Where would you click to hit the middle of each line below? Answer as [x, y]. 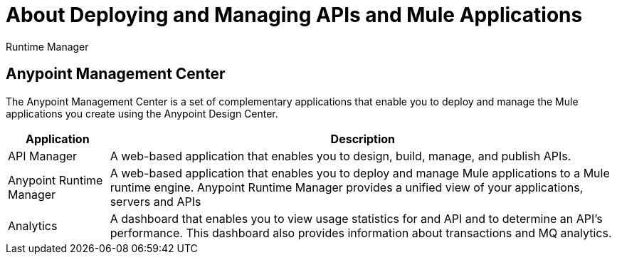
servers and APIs [155, 201]
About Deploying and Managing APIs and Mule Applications [294, 15]
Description [363, 139]
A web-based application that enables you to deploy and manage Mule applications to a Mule [360, 173]
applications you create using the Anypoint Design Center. [142, 113]
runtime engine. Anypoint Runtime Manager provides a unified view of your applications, [347, 187]
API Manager [43, 156]
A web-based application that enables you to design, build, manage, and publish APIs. [341, 156]
